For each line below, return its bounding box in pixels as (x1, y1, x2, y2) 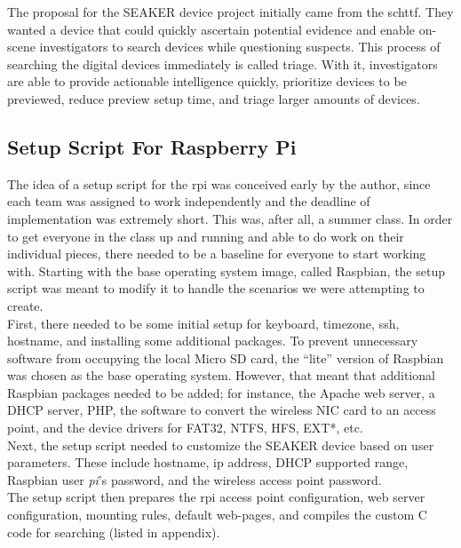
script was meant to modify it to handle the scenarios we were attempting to (7, 279, 425, 298)
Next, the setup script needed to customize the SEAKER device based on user (7, 435, 434, 454)
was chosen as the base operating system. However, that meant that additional (7, 366, 435, 385)
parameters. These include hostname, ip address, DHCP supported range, (7, 453, 409, 472)
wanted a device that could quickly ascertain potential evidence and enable (7, 20, 416, 38)
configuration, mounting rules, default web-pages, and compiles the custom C (7, 505, 427, 524)
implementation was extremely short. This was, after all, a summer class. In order (7, 209, 453, 227)
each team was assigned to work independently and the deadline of (7, 192, 370, 210)
